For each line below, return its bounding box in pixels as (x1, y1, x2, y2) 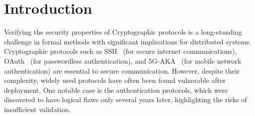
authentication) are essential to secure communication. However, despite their (4, 65, 240, 76)
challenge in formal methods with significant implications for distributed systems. (4, 36, 252, 46)
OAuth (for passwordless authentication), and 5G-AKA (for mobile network (4, 55, 242, 66)
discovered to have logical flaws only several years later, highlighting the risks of (4, 94, 247, 105)
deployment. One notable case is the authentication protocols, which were (4, 84, 228, 95)
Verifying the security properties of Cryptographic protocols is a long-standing (4, 27, 242, 37)
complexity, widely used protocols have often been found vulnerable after (4, 75, 226, 85)
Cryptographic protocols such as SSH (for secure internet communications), (4, 46, 237, 56)
